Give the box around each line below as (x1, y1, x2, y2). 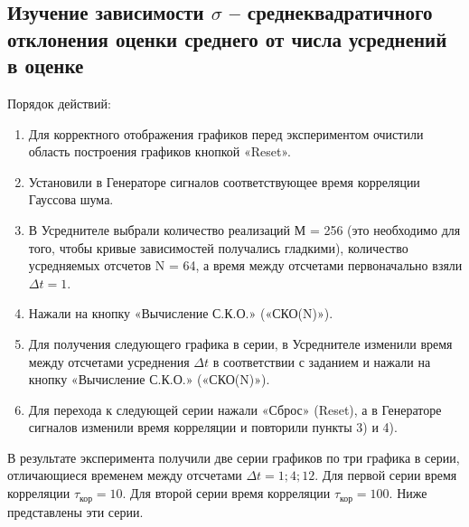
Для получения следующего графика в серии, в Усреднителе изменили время (28, 334, 453, 353)
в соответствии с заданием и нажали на (212, 352, 431, 371)
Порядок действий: (7, 93, 111, 112)
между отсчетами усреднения (28, 352, 190, 371)
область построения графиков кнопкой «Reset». (28, 142, 291, 161)
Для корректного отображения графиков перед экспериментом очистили (28, 124, 424, 143)
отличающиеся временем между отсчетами (7, 466, 242, 485)
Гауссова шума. (28, 190, 114, 209)
